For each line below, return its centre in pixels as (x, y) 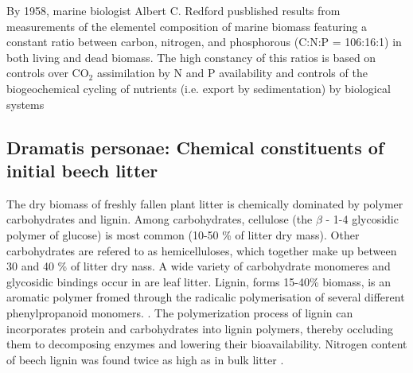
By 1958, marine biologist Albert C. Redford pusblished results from (173, 10)
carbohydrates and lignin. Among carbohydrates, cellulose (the (160, 219)
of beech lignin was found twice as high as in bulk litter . (145, 359)
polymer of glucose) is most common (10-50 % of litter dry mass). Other (183, 234)
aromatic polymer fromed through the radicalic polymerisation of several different (206, 297)
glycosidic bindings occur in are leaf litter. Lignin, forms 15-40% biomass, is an (199, 281)
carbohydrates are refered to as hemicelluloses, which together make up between (202, 250)
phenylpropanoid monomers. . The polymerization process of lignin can (180, 312)
